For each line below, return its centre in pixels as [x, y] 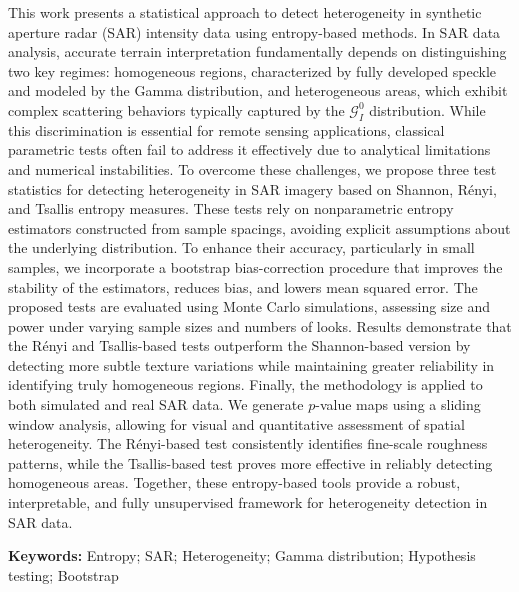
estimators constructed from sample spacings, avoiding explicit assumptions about [259, 227]
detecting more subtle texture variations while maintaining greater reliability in [251, 364]
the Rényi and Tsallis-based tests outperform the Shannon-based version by [239, 345]
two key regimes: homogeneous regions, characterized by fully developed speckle [252, 70]
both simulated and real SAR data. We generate [156, 404]
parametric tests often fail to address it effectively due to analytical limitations [249, 149]
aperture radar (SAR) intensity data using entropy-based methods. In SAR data [254, 31]
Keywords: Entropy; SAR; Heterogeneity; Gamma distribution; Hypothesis [242, 555]
